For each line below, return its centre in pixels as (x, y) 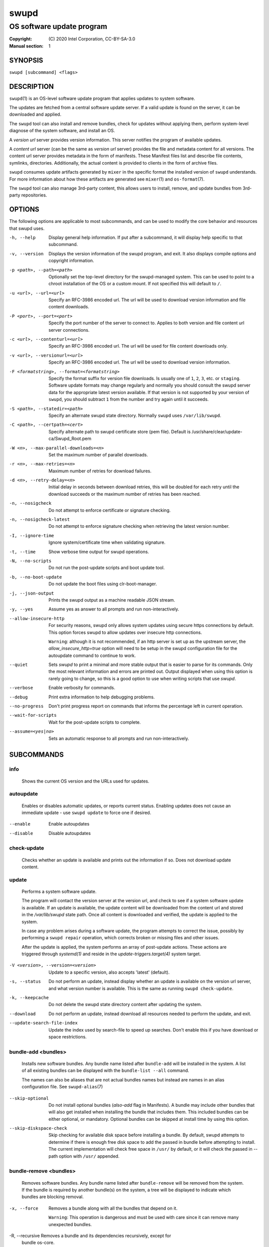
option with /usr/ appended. (89, 1156)
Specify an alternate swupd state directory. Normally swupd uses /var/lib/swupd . (135, 415)
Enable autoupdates (69, 824)
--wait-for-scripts (33, 715)
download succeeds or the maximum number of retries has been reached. (125, 494)
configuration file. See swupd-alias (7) (62, 1087)
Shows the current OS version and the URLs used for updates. (85, 781)
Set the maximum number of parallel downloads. (98, 454)
